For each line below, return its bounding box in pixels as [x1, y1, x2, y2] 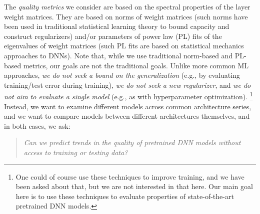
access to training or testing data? [23, 147, 128, 157]
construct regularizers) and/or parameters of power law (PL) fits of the [4, 30, 222, 41]
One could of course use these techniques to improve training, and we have [15, 171, 244, 182]
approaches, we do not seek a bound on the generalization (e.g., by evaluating [4, 70, 240, 80]
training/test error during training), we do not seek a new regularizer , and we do [4, 79, 251, 90]
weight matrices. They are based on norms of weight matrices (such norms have [4, 11, 248, 21]
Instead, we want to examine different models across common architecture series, [4, 101, 251, 111]
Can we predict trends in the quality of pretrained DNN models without [23, 137, 241, 148]
